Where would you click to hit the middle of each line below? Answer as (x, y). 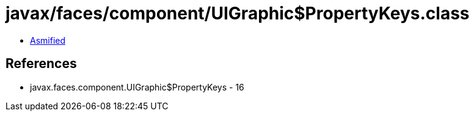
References (41, 64)
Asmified (48, 40)
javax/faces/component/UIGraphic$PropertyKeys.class (238, 13)
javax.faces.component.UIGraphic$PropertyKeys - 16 (137, 87)
